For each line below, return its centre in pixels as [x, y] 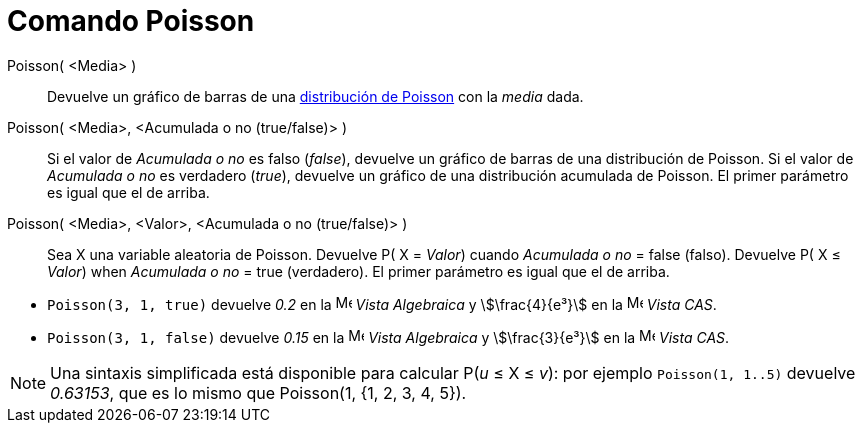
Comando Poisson [131, 21]
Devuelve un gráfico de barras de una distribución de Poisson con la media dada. [315, 96]
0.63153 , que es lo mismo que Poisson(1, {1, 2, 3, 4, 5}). [258, 392]
